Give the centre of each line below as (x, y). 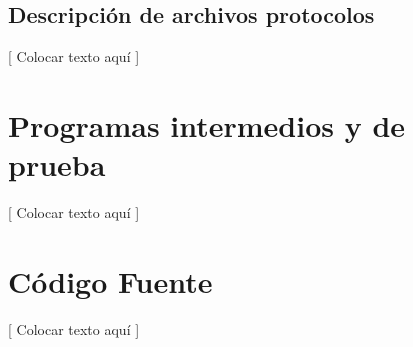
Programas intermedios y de (207, 124)
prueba (57, 164)
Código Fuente (110, 280)
